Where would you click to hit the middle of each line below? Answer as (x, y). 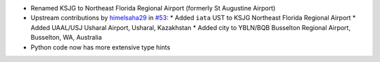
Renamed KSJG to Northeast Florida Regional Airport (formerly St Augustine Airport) (153, 8)
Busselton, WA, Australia (66, 38)
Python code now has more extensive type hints (100, 47)
